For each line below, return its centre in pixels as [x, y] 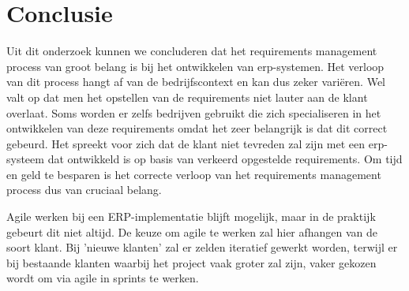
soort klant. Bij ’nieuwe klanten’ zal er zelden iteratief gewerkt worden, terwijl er [202, 247]
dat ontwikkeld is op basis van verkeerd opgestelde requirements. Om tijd [225, 159]
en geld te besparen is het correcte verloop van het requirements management [194, 174]
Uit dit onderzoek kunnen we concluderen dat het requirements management [192, 51]
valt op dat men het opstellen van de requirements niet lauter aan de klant [187, 97]
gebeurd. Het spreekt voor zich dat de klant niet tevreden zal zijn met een [186, 143]
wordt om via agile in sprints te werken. [103, 278]
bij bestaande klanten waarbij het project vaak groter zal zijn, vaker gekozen [191, 262]
